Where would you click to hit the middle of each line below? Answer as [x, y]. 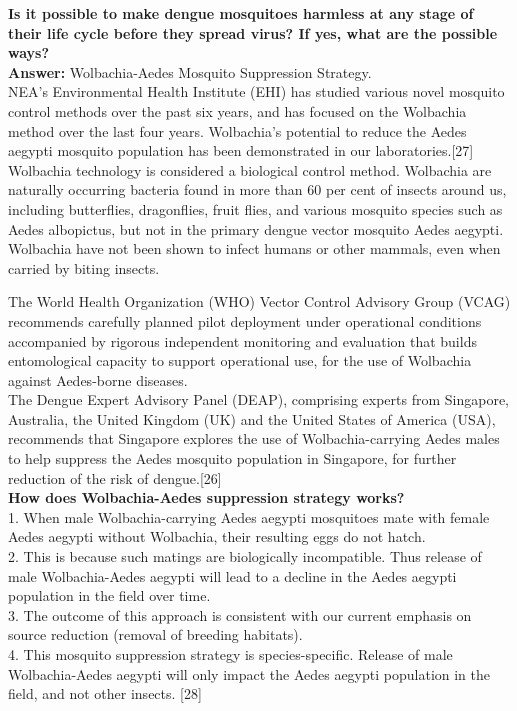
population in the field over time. [109, 595]
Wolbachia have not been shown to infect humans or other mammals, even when [254, 248]
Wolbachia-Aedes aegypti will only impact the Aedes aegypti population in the [249, 673]
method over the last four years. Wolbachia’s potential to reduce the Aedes [237, 130]
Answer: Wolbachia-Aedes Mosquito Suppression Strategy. [190, 71]
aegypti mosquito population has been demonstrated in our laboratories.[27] [241, 150]
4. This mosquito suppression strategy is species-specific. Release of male [230, 654]
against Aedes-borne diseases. [98, 379]
